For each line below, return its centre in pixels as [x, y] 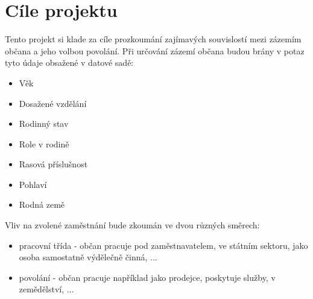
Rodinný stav [44, 124]
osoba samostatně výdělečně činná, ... [88, 257]
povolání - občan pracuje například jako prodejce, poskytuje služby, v [147, 277]
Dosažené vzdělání [53, 103]
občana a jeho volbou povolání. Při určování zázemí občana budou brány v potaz [155, 50]
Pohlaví [33, 184]
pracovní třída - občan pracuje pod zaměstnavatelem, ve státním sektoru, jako [163, 245]
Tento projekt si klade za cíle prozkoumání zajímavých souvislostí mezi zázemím [153, 39]
